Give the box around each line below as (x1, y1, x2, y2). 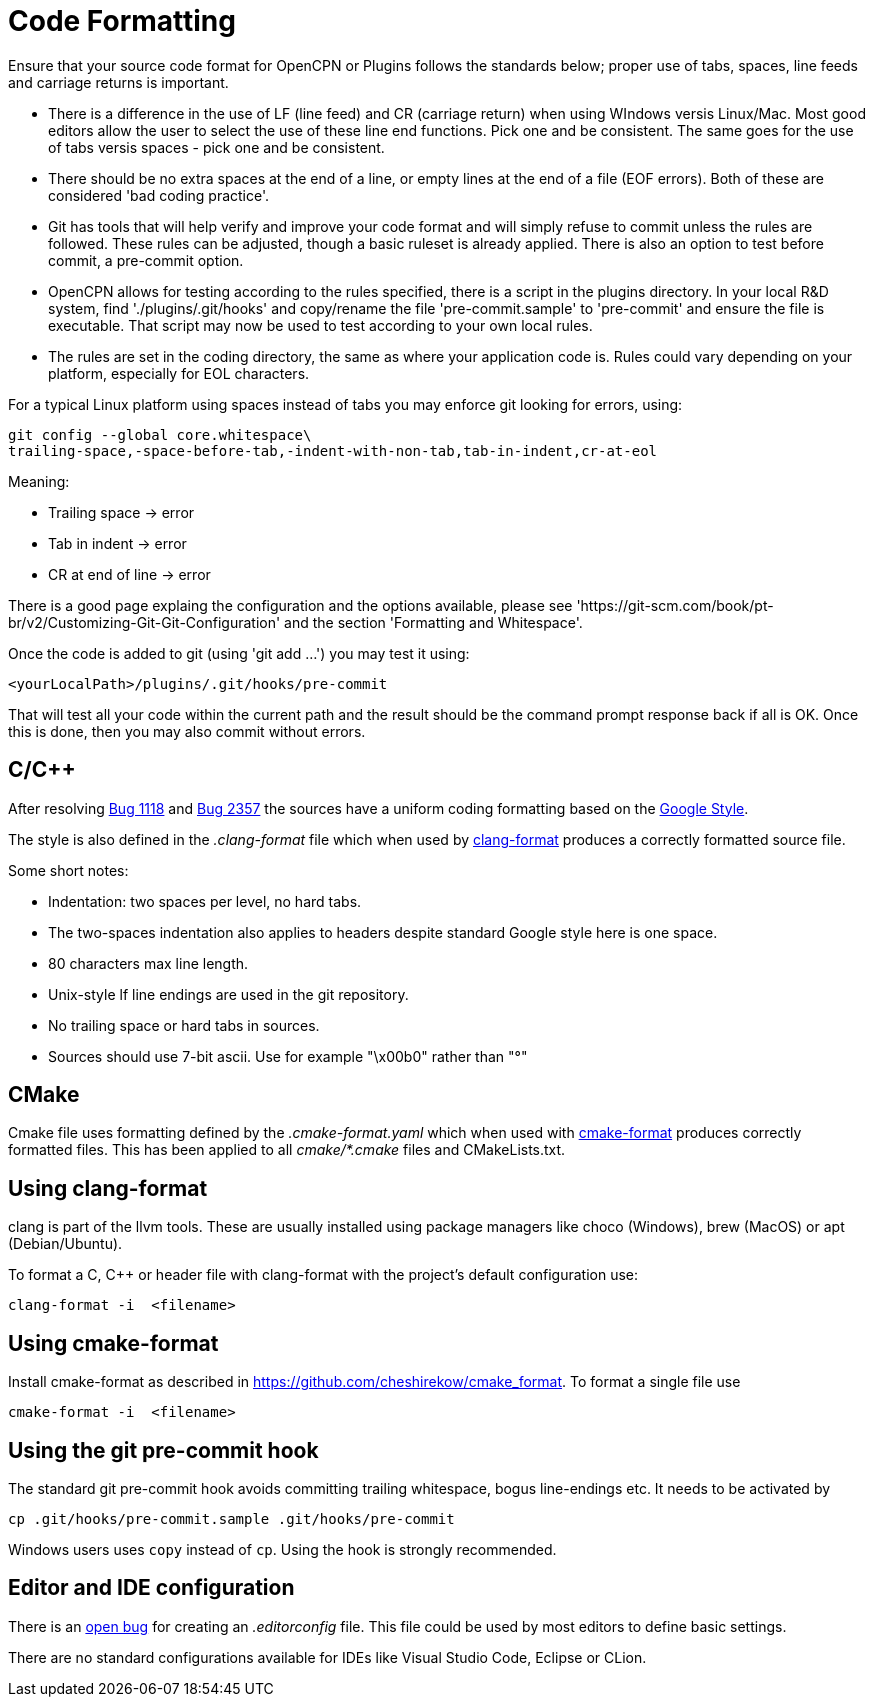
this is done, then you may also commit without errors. (8, 722, 366, 740)
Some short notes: (8, 861, 129, 879)
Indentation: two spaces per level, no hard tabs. (48, 892, 362, 910)
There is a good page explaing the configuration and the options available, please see (8, 596, 573, 614)
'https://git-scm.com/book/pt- (576, 596, 774, 614)
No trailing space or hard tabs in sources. (48, 1016, 320, 1034)
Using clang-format (8, 1175, 208, 1201)
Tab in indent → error (48, 534, 187, 552)
